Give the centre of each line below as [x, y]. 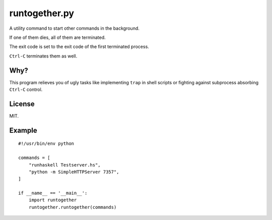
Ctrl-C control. [26, 90]
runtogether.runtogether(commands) [73, 207]
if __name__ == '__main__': [53, 193]
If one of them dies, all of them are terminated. [57, 37]
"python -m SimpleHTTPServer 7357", [74, 172]
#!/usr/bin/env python [46, 144]
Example [23, 130]
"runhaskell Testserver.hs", [64, 165]
